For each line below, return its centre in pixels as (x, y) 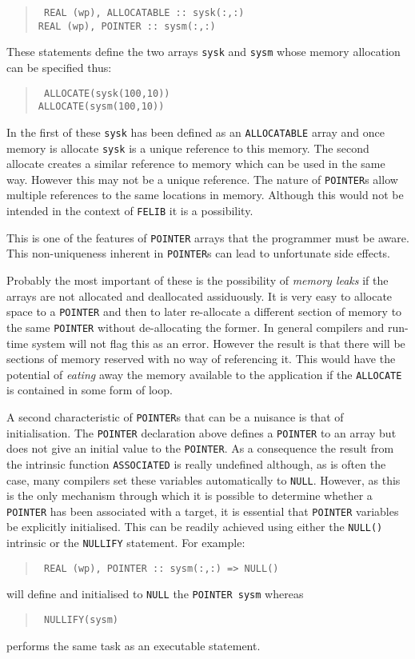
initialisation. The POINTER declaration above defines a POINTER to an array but (202, 432)
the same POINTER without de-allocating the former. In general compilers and (196, 327)
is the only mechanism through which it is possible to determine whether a (190, 495)
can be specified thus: (59, 67)
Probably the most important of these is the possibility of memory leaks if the (198, 280)
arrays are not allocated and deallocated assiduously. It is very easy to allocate (200, 296)
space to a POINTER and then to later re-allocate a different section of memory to (204, 312)
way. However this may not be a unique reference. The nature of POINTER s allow (202, 179)
